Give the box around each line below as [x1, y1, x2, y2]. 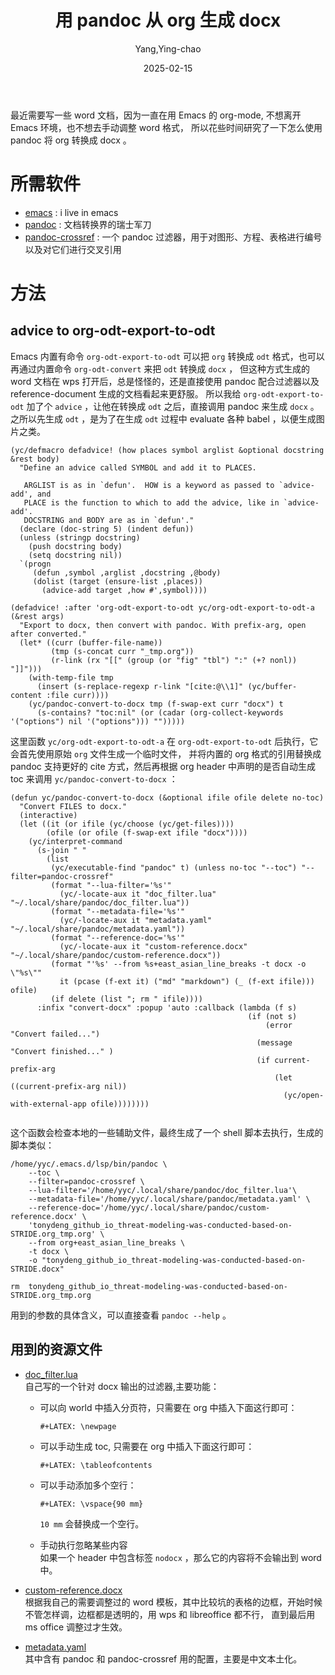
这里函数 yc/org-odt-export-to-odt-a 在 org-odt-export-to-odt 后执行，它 [10, 735, 319, 747]
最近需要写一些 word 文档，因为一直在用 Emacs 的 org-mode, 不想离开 [10, 109, 302, 121]
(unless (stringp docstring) [19, 532, 141, 543]
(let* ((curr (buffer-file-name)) [19, 637, 163, 648]
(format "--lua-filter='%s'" [50, 880, 172, 890]
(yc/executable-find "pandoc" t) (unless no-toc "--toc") [50, 862, 298, 873]
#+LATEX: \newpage [39, 1421, 117, 1431]
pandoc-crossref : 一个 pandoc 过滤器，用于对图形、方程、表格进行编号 [24, 231, 323, 243]
